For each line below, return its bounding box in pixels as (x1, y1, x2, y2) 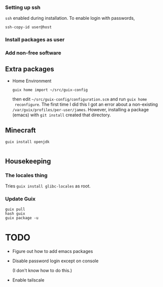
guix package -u (5, 215, 39, 220)
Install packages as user (5, 36, 65, 43)
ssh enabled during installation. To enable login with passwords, (5, 15, 135, 21)
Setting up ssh (5, 4, 41, 11)
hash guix (5, 211, 26, 216)
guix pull (5, 207, 26, 212)
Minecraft (5, 126, 36, 135)
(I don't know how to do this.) (12, 267, 73, 273)
